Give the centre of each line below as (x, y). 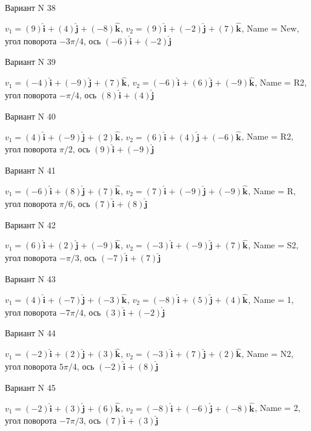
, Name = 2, (278, 408)
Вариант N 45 (30, 387)
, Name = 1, (271, 299)
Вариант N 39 (30, 62)
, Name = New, (270, 28)
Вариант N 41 (30, 170)
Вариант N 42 (30, 224)
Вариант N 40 (30, 116)
